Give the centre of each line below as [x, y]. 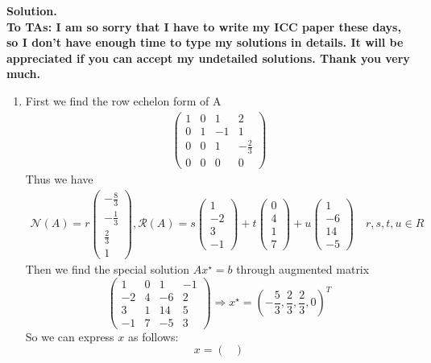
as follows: [153, 336]
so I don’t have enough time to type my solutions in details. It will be [205, 42]
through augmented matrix [303, 268]
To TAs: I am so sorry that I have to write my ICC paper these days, [204, 26]
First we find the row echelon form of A [123, 100]
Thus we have [59, 179]
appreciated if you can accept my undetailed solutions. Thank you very [208, 58]
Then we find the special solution [107, 268]
